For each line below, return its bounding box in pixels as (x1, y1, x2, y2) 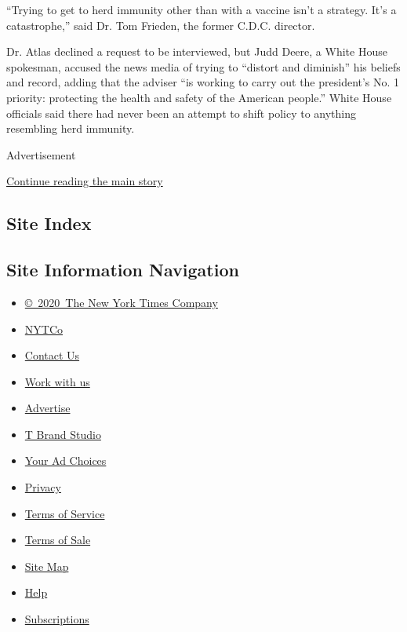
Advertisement (6, 146, 76, 163)
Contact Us (24, 347, 80, 363)
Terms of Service (24, 505, 105, 521)
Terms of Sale (24, 532, 91, 548)
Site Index (6, 211, 92, 236)
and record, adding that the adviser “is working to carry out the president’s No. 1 (6, 74, 400, 90)
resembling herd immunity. (6, 120, 135, 137)
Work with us (24, 373, 90, 389)
